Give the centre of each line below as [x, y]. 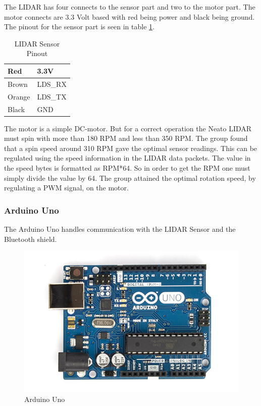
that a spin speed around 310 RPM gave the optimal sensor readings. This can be [131, 148]
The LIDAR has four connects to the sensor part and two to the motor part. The [130, 7]
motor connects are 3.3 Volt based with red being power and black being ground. [129, 16]
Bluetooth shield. [31, 239]
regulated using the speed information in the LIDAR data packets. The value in [127, 158]
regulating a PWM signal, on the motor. [66, 188]
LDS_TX [52, 96]
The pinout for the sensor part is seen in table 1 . [79, 27]
